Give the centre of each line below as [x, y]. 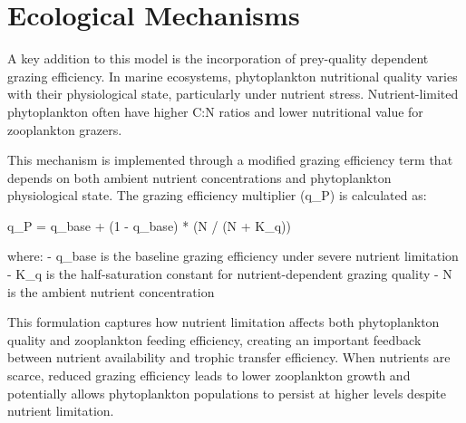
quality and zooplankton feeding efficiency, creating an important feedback [214, 339]
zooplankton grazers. [65, 129]
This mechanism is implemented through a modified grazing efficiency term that [230, 160]
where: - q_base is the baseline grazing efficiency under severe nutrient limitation [233, 256]
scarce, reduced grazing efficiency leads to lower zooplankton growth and [209, 375]
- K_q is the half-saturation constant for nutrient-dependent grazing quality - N [230, 274]
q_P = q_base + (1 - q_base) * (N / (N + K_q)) [149, 225]
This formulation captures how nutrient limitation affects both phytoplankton [223, 322]
